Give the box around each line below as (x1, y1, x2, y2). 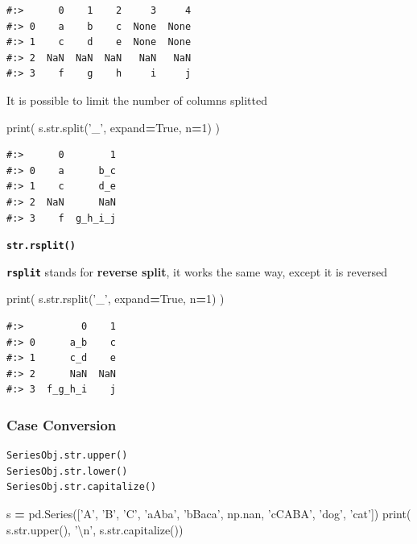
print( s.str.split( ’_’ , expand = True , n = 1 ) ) (6, 118, 221, 135)
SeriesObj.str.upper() (6, 450, 128, 462)
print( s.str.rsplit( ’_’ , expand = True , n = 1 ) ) (6, 290, 225, 307)
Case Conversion (6, 414, 117, 434)
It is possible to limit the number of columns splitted (6, 91, 267, 108)
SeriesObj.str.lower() (6, 465, 128, 477)
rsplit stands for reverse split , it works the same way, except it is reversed (6, 263, 387, 280)
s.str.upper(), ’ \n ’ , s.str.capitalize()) (6, 521, 184, 538)
